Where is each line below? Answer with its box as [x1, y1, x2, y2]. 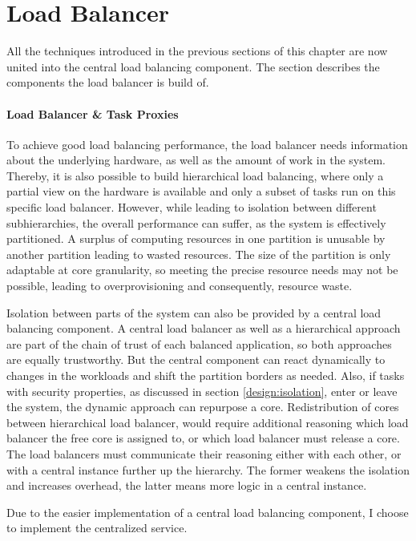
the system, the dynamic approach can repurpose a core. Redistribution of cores [6, 398, 399, 415]
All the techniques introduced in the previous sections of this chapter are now [6, 42, 388, 59]
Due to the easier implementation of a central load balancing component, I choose [6, 503, 409, 520]
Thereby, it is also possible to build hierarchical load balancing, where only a [6, 167, 384, 184]
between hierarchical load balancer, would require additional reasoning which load [6, 414, 409, 430]
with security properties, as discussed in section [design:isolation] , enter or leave [6, 382, 398, 399]
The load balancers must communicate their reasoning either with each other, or [6, 445, 402, 462]
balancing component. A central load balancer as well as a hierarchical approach [6, 320, 401, 337]
